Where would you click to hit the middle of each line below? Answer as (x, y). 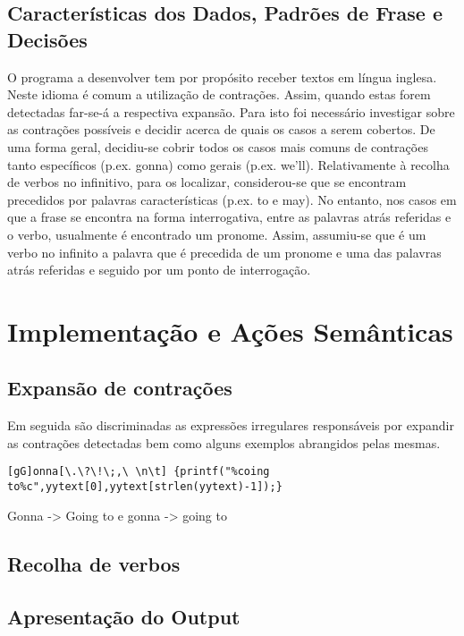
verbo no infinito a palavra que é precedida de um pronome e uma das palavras (224, 252)
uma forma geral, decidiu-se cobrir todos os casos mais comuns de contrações (218, 146)
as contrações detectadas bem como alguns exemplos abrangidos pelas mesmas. (224, 442)
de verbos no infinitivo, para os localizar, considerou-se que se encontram (207, 182)
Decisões (47, 39)
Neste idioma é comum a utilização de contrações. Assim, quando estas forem (219, 94)
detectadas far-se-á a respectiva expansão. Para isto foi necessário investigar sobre (231, 111)
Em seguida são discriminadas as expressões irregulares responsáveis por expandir (231, 425)
